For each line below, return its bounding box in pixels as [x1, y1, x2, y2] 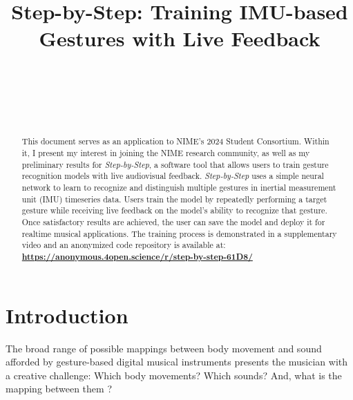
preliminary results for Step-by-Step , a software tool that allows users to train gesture [21, 158, 329, 170]
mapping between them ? [6, 381, 112, 396]
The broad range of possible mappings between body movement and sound [6, 341, 322, 355]
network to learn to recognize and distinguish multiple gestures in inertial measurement [21, 182, 336, 193]
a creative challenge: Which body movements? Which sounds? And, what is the [6, 368, 342, 382]
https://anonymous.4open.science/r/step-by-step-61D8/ [21, 251, 253, 263]
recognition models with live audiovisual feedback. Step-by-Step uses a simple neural [21, 170, 324, 182]
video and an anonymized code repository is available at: [21, 239, 226, 251]
